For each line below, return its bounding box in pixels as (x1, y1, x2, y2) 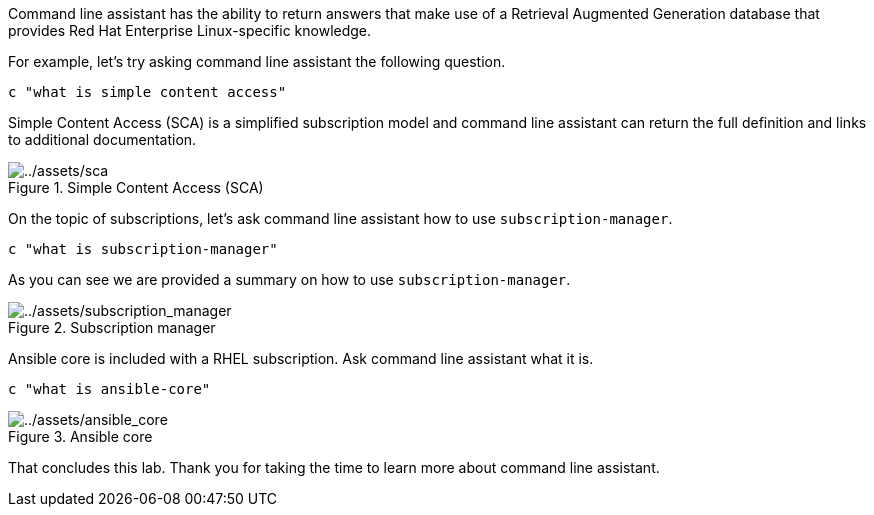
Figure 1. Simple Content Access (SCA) (8, 179, 264, 196)
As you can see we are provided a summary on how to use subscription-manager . (8, 271, 571, 288)
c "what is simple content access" (8, 84, 287, 100)
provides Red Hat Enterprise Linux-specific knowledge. (8, 22, 372, 39)
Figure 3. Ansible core (8, 428, 153, 445)
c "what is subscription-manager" (8, 241, 278, 257)
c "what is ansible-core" (8, 381, 211, 397)
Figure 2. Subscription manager (8, 319, 216, 336)
